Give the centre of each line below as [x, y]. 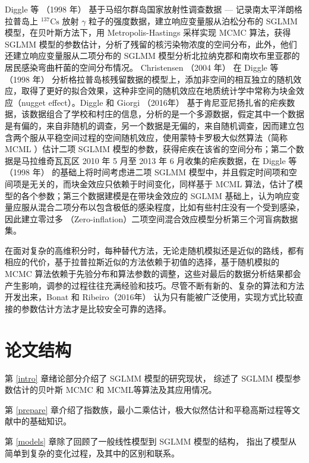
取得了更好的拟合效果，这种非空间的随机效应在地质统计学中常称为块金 [158, 91]
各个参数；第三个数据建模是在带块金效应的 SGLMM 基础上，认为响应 [156, 195]
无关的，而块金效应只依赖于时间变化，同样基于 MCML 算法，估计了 [162, 183]
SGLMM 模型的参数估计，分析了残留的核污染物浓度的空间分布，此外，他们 [151, 44]
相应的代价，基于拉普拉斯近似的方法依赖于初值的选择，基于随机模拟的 [142, 262]
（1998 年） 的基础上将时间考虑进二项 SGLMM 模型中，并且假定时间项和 [147, 172]
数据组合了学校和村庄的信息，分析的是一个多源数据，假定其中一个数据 [167, 114]
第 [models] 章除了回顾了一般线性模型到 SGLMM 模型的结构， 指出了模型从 [151, 441]
